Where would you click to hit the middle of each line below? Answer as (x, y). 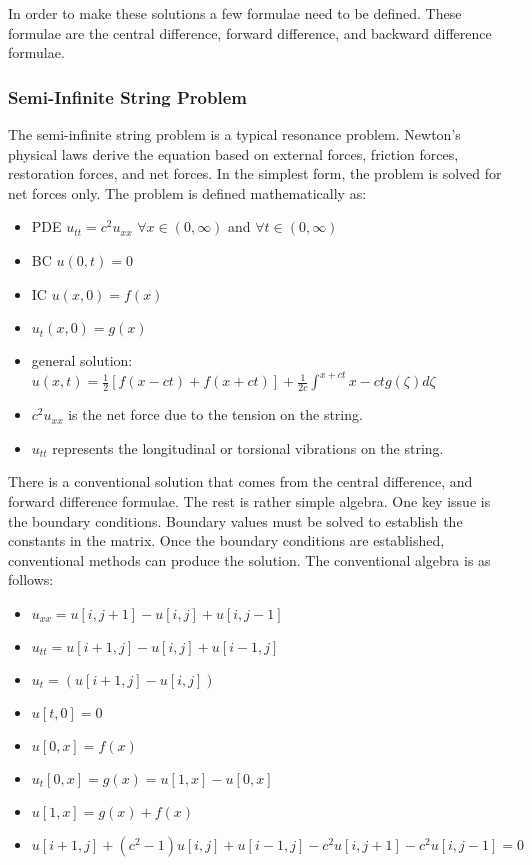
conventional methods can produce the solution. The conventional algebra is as (249, 559)
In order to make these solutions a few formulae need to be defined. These (235, 13)
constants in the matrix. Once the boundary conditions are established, (226, 540)
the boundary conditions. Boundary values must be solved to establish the (235, 520)
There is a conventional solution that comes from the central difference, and (240, 481)
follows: (31, 579)
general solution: (82, 360)
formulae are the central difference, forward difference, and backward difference (250, 32)
